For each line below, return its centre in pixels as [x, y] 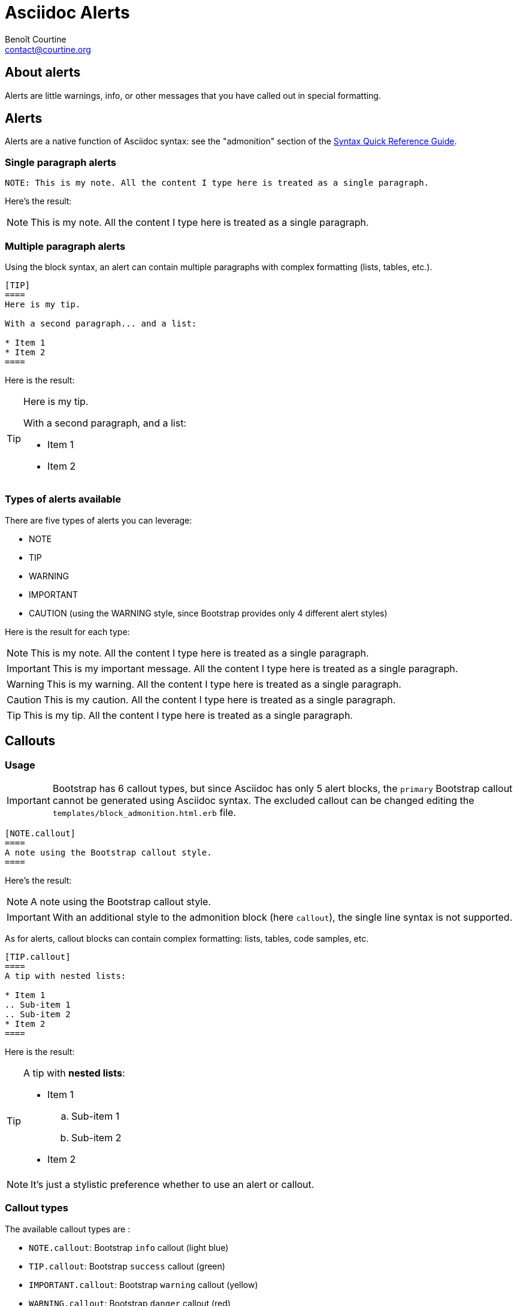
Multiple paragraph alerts [65, 246]
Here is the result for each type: [67, 631]
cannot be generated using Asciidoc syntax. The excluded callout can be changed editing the [263, 800]
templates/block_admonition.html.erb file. [144, 812]
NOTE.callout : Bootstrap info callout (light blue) [129, 1247]
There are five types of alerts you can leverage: [99, 520]
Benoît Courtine [36, 39]
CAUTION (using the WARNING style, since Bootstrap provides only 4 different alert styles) [208, 613]
